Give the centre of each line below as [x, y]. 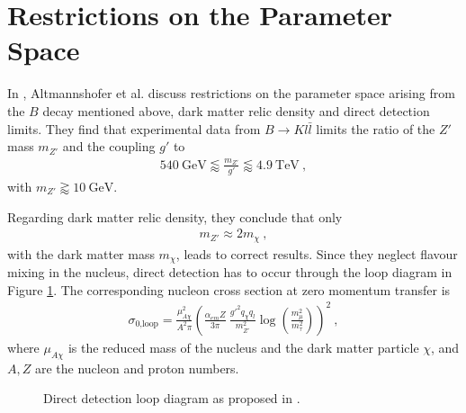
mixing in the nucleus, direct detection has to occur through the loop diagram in [230, 272]
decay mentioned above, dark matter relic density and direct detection [236, 110]
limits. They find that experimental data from [134, 128]
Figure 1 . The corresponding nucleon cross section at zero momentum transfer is [229, 289]
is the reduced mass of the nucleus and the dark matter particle [243, 347]
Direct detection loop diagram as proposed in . [172, 398]
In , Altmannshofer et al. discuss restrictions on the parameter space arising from [231, 93]
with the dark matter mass [81, 253]
